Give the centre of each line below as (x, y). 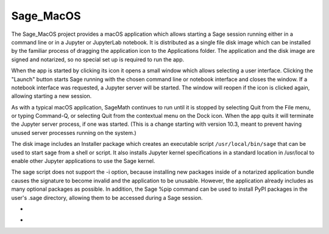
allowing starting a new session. (51, 96)
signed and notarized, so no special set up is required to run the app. (98, 59)
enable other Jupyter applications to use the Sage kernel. (83, 161)
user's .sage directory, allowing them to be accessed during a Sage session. (107, 198)
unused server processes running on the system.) (74, 132)
